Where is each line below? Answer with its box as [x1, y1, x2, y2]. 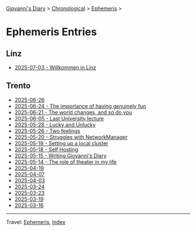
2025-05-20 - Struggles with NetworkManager [14, 134, 128, 141]
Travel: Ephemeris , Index [6, 218, 66, 225]
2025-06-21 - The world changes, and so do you [14, 108, 132, 116]
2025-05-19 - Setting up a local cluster [14, 139, 108, 146]
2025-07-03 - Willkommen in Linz [14, 64, 96, 71]
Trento [6, 81, 31, 91]
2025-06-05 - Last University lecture [14, 115, 104, 122]
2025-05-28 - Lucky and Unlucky [14, 121, 96, 128]
